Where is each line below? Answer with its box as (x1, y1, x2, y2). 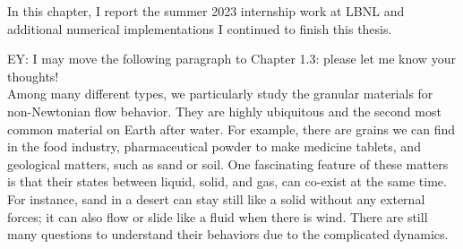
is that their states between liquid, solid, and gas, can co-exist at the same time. (7, 172, 447, 191)
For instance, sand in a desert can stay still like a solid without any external (7, 189, 425, 208)
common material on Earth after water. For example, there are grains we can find (7, 119, 456, 138)
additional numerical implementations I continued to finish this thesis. (7, 19, 392, 38)
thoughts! (7, 66, 59, 85)
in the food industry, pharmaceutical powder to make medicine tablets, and (7, 137, 421, 156)
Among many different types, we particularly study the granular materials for (7, 84, 433, 103)
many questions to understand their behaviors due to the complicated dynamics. (7, 225, 449, 244)
